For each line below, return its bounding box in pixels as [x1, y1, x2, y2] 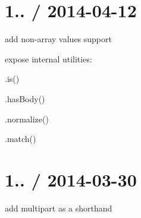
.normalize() [5, 112, 49, 125]
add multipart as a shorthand [5, 201, 112, 214]
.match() [5, 132, 36, 145]
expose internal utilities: [5, 52, 92, 65]
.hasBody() [5, 92, 45, 105]
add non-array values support [5, 33, 112, 45]
